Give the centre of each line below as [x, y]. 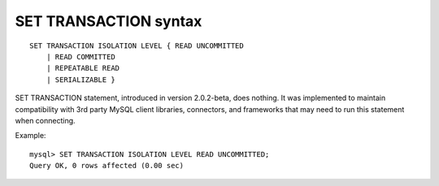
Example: [30, 136]
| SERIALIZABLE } [80, 80]
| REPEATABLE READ [83, 68]
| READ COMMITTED [80, 56]
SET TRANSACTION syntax [109, 21]
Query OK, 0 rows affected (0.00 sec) [107, 166]
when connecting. [46, 120]
